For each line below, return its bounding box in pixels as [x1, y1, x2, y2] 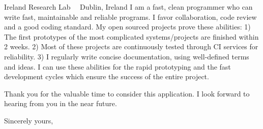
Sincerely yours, [4, 115, 53, 125]
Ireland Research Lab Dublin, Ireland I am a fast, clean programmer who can [4, 2, 253, 12]
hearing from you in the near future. [4, 98, 117, 109]
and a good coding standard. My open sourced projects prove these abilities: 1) [4, 21, 251, 32]
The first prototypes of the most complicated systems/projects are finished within [4, 31, 259, 42]
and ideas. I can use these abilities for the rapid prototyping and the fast [4, 61, 231, 72]
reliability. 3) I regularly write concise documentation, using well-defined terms [4, 51, 249, 61]
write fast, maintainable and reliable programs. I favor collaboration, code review [4, 11, 257, 22]
